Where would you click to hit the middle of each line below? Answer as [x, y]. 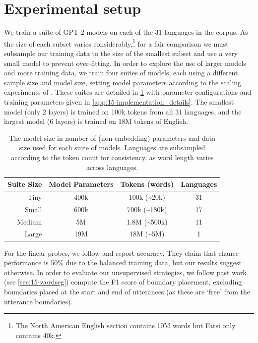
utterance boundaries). [38, 301]
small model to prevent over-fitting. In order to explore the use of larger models [125, 63]
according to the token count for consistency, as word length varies [112, 157]
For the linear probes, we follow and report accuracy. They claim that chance [122, 253]
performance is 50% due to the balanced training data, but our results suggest [123, 262]
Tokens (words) [147, 184]
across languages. [112, 167]
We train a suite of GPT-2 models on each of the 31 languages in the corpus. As [126, 32]
